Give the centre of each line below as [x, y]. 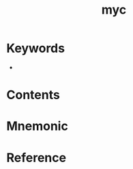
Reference [36, 158]
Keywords [36, 48]
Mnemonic [38, 126]
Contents [33, 95]
